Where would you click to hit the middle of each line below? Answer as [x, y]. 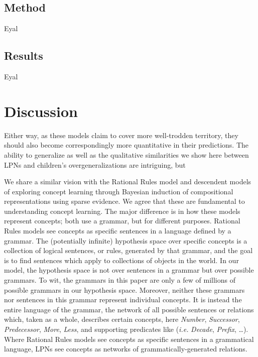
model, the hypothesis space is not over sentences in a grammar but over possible [129, 270]
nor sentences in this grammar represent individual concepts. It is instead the [123, 300]
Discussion [41, 111]
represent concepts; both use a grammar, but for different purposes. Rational [122, 221]
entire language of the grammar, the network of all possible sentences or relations [129, 309]
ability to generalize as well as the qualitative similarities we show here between [126, 154]
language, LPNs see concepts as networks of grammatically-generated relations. [126, 349]
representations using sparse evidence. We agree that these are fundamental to [124, 201]
